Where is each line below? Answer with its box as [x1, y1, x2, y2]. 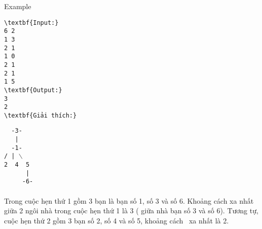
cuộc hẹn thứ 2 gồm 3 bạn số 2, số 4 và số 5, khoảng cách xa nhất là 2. [4, 215, 229, 225]
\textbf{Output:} [4, 86, 62, 94]
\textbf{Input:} [4, 19, 59, 26]
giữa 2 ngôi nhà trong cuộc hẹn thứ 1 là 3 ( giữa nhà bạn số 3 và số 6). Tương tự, [4, 205, 258, 216]
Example [4, 1, 31, 11]
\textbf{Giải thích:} [4, 111, 77, 119]
